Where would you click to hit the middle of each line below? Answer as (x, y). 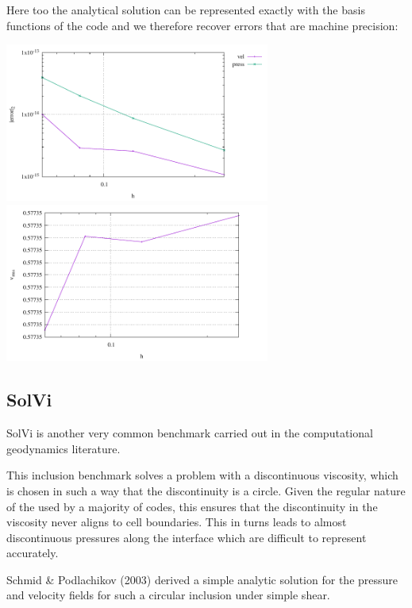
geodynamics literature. (64, 448)
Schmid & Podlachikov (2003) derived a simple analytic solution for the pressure (202, 579)
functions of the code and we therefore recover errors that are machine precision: (202, 25)
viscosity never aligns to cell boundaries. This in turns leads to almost (177, 522)
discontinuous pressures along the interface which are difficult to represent (187, 537)
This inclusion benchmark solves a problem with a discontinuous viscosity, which (202, 475)
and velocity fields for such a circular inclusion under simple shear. (168, 595)
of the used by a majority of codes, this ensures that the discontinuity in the (192, 506)
